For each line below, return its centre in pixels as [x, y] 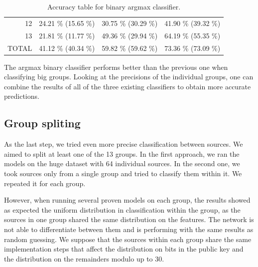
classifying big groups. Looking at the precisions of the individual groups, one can [129, 77]
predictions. [22, 96]
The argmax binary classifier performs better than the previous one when [116, 67]
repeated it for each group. [45, 183]
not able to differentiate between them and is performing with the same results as [129, 229]
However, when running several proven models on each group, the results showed [127, 200]
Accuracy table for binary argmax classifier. [114, 6]
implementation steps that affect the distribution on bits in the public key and [124, 249]
